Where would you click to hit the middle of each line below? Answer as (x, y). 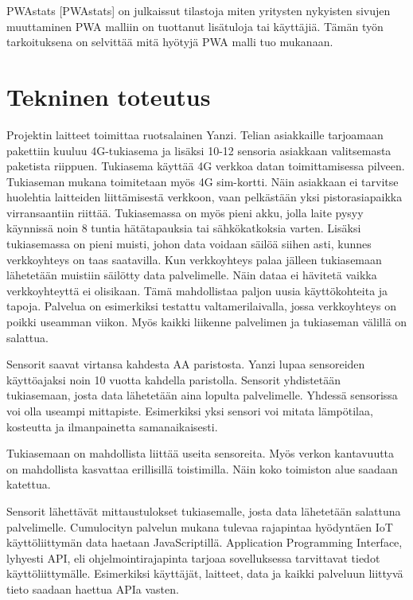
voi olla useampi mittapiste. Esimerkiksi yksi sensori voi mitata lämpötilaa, (190, 411)
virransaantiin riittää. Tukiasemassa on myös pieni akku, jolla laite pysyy (185, 212)
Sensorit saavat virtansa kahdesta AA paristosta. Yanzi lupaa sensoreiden (186, 364)
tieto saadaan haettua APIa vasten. (93, 588)
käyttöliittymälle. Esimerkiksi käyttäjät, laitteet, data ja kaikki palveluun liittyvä (205, 573)
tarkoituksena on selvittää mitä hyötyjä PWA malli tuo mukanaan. (170, 42)
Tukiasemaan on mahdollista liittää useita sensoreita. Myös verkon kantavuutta (201, 453)
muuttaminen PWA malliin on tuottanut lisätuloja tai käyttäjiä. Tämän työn (195, 26)
